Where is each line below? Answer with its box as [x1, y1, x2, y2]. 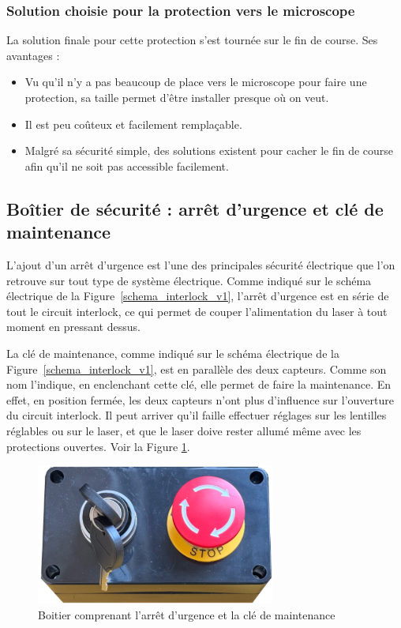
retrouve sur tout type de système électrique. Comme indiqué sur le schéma [6, 272, 372, 288]
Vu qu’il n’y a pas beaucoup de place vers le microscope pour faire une [24, 73, 367, 90]
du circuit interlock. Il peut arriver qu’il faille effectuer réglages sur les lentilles [6, 407, 387, 423]
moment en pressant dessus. [6, 318, 141, 335]
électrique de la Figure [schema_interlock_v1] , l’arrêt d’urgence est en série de [6, 288, 389, 304]
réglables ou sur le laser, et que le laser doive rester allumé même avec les [6, 422, 362, 438]
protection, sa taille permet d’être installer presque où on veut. [24, 89, 329, 105]
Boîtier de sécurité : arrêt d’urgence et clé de [6, 196, 384, 220]
